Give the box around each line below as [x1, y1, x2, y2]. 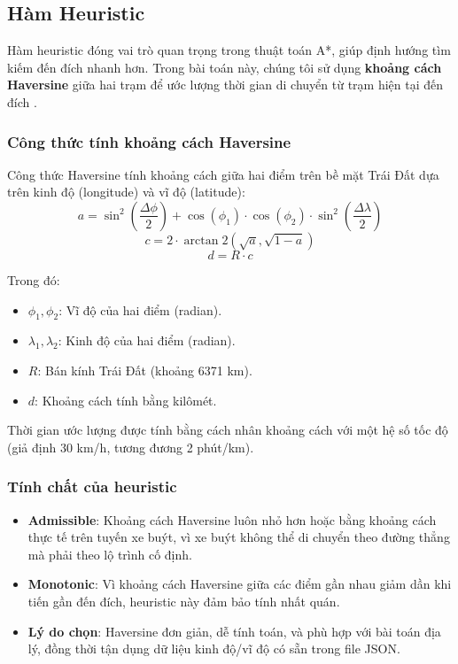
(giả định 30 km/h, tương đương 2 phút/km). [7, 437, 254, 456]
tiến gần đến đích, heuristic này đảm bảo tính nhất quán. [27, 591, 340, 610]
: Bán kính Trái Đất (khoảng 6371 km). [37, 360, 252, 379]
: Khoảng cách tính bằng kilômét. [35, 390, 217, 409]
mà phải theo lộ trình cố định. [27, 544, 192, 563]
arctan [183, 234, 219, 247]
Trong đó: [7, 270, 60, 289]
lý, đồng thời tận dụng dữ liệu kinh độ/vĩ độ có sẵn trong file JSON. [27, 639, 400, 658]
